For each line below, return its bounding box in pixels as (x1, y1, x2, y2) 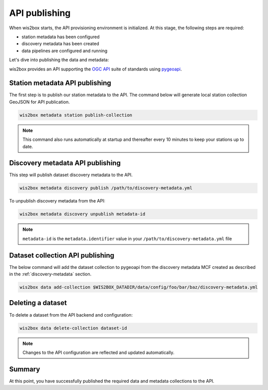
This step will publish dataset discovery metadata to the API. (9, 172, 133, 178)
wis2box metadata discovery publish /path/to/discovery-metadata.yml (19, 185, 193, 191)
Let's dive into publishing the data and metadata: (9, 57, 109, 63)
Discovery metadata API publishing (9, 159, 121, 167)
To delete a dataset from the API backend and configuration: (9, 312, 133, 318)
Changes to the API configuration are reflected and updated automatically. (22, 349, 175, 355)
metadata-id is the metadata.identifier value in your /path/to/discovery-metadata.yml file (22, 236, 232, 242)
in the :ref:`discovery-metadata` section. (9, 271, 92, 277)
